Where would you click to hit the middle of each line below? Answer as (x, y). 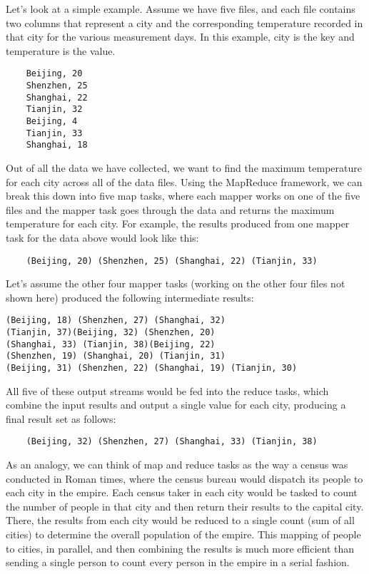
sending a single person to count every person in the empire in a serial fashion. (178, 562)
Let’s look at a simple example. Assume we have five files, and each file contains (181, 9)
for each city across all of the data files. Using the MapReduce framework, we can (184, 181)
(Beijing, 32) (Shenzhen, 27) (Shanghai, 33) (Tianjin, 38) (172, 442)
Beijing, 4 (52, 121)
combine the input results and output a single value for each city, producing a (176, 405)
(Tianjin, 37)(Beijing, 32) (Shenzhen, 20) (111, 333)
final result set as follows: (61, 418)
